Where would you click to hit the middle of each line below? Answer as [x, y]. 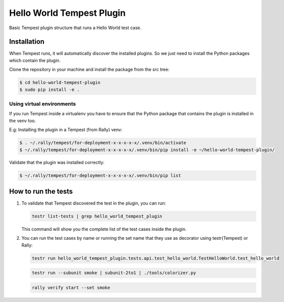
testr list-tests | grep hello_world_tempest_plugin [97, 216]
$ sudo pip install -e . [50, 89]
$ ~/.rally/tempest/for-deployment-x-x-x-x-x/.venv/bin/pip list [100, 176]
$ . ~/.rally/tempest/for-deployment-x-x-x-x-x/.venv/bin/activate [103, 143]
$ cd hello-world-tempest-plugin [60, 83]
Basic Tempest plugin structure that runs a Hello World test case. [75, 28]
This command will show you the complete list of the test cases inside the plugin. [104, 229]
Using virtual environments [42, 104]
